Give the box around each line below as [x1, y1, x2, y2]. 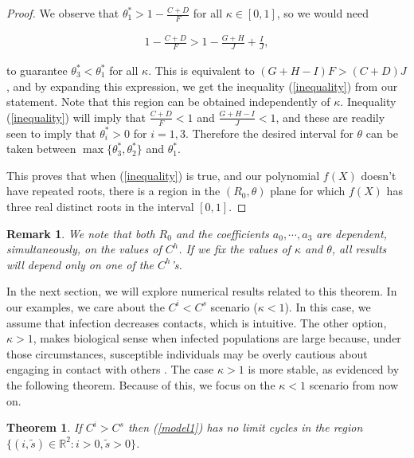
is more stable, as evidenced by [248, 361, 400, 378]
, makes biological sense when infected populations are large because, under [33, 330, 401, 346]
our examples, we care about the [6, 298, 165, 315]
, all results [331, 241, 387, 257]
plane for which [270, 182, 346, 199]
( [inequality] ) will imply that [6, 108, 146, 125]
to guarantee [6, 62, 68, 78]
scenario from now [309, 376, 399, 393]
